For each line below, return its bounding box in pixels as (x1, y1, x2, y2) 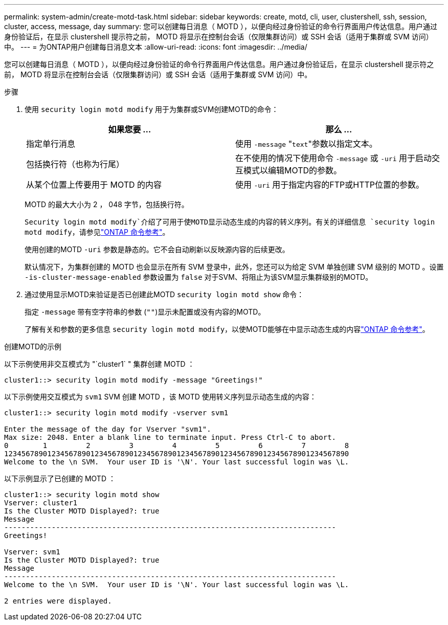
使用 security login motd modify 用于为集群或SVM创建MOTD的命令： (25, 105, 279, 114)
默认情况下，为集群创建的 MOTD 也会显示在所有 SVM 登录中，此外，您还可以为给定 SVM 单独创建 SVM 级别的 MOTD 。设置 (25, 262, 444, 271)
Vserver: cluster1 (4, 499, 78, 507)
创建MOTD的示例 (4, 342, 62, 351)
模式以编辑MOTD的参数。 (243, 165, 342, 175)
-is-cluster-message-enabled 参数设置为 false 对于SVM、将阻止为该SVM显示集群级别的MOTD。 (25, 273, 373, 281)
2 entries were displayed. (4, 597, 112, 605)
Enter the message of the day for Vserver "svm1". (4, 425, 211, 433)
